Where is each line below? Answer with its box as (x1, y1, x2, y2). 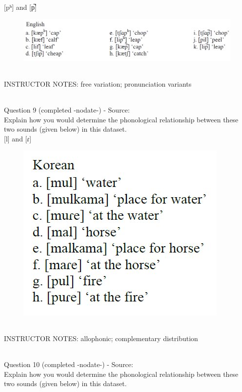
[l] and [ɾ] (4, 134, 32, 144)
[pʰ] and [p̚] (4, 2, 37, 12)
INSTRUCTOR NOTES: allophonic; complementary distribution (4, 333, 198, 343)
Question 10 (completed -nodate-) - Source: (4, 359, 133, 369)
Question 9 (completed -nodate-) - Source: (4, 105, 130, 115)
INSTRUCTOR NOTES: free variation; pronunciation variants (4, 79, 192, 89)
